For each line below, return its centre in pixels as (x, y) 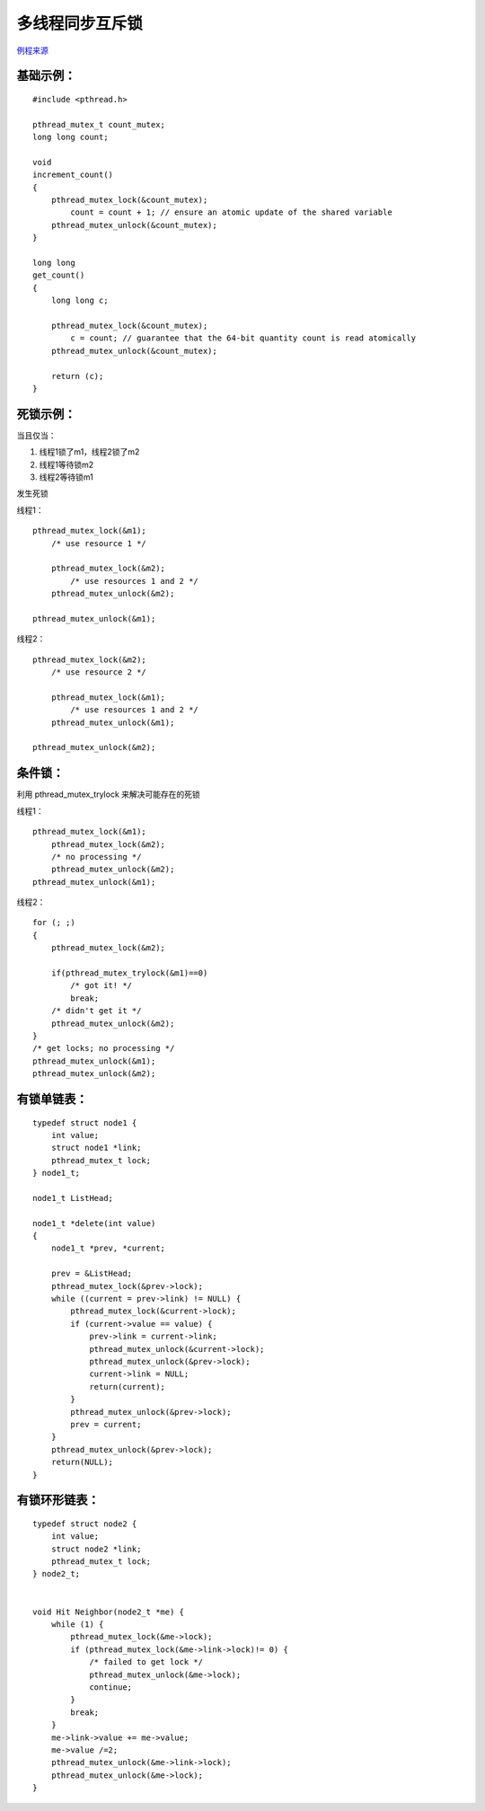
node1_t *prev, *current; (108, 1248)
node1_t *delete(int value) (94, 1223)
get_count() (59, 275)
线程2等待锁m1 (66, 477)
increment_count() (73, 175)
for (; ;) (54, 923)
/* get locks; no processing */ (104, 1048)
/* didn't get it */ (96, 1011)
